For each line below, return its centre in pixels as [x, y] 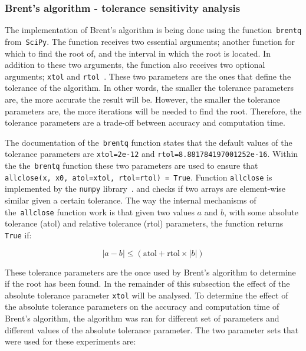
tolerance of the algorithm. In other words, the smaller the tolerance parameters [149, 88]
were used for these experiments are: [70, 341]
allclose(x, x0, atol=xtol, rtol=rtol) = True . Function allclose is [139, 177]
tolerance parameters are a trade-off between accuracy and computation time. [145, 122]
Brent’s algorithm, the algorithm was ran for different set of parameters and [142, 318]
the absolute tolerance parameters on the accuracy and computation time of [142, 306]
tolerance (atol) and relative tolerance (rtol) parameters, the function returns [144, 223]
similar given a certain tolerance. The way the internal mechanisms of [131, 200]
